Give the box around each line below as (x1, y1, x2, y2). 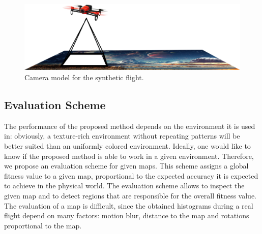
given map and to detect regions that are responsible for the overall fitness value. (4, 190, 257, 200)
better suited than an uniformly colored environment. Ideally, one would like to (4, 141, 251, 151)
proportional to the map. (4, 220, 82, 230)
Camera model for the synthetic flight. (24, 72, 144, 83)
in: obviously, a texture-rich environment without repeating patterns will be (4, 130, 240, 141)
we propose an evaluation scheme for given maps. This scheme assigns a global (4, 160, 249, 171)
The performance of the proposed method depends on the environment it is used (4, 120, 255, 131)
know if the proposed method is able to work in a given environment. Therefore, (4, 150, 254, 161)
